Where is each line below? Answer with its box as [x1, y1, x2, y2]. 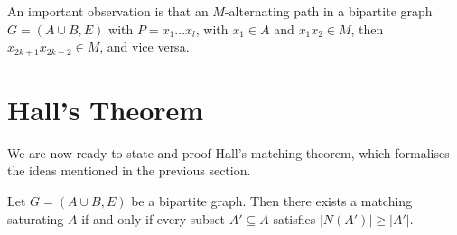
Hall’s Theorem [7, 90, 204, 127]
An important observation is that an [7, 2, 209, 20]
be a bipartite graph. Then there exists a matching [131, 191, 413, 210]
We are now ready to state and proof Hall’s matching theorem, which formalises [7, 143, 450, 162]
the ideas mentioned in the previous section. [7, 161, 251, 180]
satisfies [273, 209, 316, 228]
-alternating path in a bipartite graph [224, 2, 433, 20]
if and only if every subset [81, 209, 226, 228]
